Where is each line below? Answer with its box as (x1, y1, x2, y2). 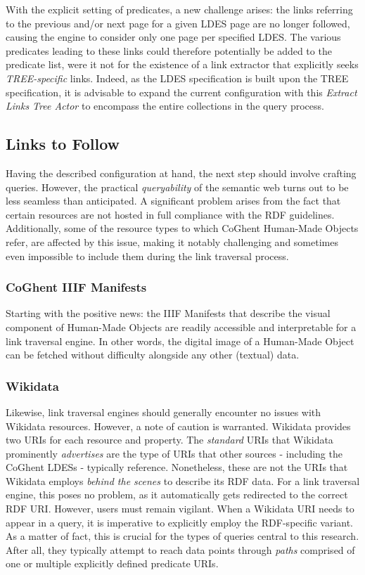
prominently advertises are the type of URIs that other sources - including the (6, 446, 342, 460)
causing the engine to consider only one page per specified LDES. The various (6, 30, 341, 44)
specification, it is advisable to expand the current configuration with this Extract (6, 84, 357, 99)
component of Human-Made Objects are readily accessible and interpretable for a (6, 319, 357, 334)
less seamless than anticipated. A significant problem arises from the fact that (6, 193, 341, 208)
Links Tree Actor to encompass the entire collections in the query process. (6, 98, 324, 113)
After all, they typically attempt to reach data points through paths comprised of (6, 542, 355, 557)
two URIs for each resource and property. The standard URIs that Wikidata (6, 432, 333, 447)
